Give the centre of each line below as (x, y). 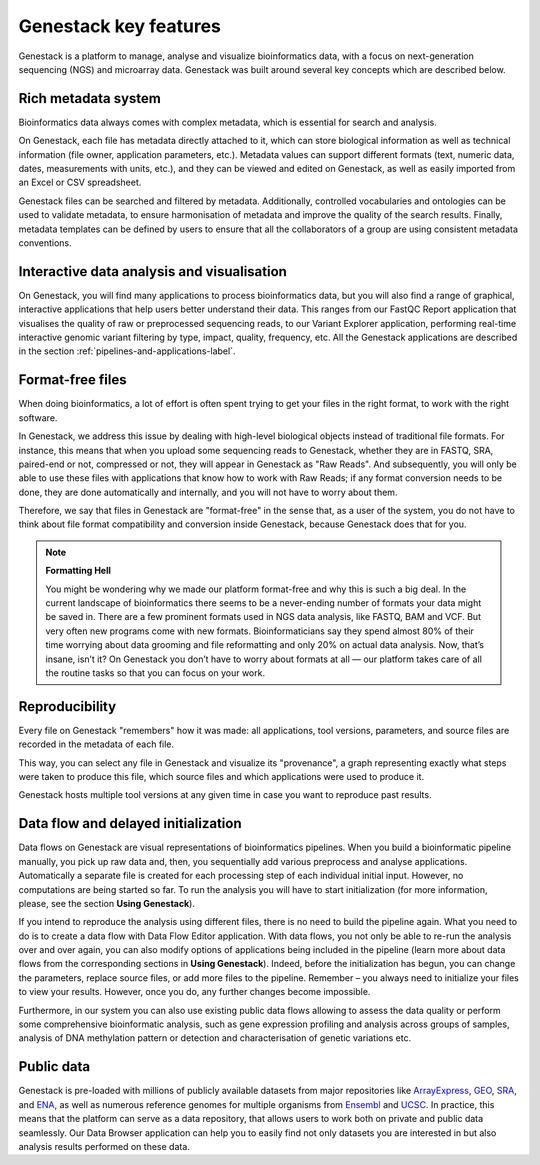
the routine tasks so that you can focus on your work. (155, 672)
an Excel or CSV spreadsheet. (80, 182)
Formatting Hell (78, 571)
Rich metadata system (90, 98)
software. (38, 417)
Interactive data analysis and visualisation (152, 271)
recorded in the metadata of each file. (96, 744)
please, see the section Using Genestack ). (106, 903)
